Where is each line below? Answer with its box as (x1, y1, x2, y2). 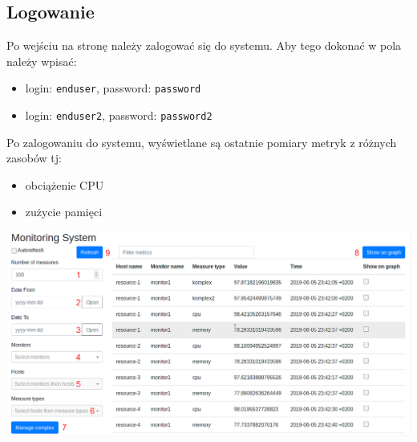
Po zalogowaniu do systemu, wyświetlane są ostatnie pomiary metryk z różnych (6, 133, 397, 150)
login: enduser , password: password (25, 80, 201, 96)
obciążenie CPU (25, 176, 104, 193)
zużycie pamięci (25, 203, 103, 220)
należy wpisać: (6, 52, 77, 69)
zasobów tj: (6, 149, 62, 166)
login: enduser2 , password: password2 (25, 107, 213, 124)
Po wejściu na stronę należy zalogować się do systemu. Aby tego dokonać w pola (6, 37, 402, 54)
